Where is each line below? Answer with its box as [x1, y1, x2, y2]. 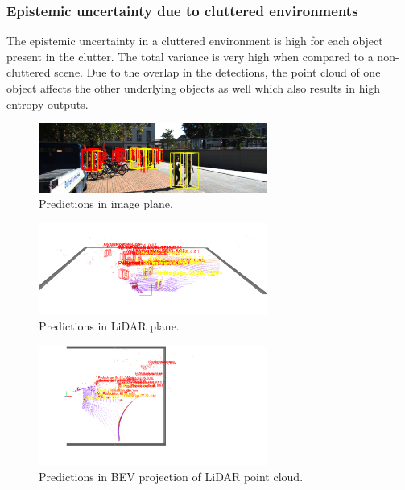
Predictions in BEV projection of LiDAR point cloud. [39, 468, 304, 485]
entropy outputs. [6, 95, 89, 112]
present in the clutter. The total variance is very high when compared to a [6, 48, 374, 64]
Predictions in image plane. [39, 195, 173, 212]
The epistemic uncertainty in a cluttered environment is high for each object [6, 32, 383, 49]
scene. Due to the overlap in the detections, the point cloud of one [54, 64, 381, 81]
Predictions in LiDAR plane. [39, 318, 180, 334]
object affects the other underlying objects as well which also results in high [6, 80, 381, 96]
